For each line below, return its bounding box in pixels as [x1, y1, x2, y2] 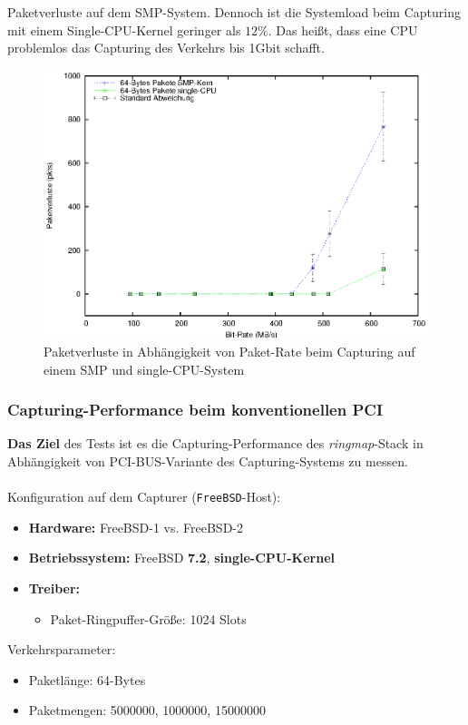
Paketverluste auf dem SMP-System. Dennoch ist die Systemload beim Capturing [7, 3, 461, 21]
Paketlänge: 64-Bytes [28, 670, 146, 689]
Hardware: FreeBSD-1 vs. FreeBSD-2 [28, 517, 243, 536]
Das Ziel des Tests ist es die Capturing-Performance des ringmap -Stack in [7, 434, 424, 453]
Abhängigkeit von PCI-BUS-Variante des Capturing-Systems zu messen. [7, 452, 408, 471]
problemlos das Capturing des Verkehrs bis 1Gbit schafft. [7, 38, 325, 57]
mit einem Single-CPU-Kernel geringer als [7, 20, 241, 39]
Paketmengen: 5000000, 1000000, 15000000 [28, 701, 266, 720]
